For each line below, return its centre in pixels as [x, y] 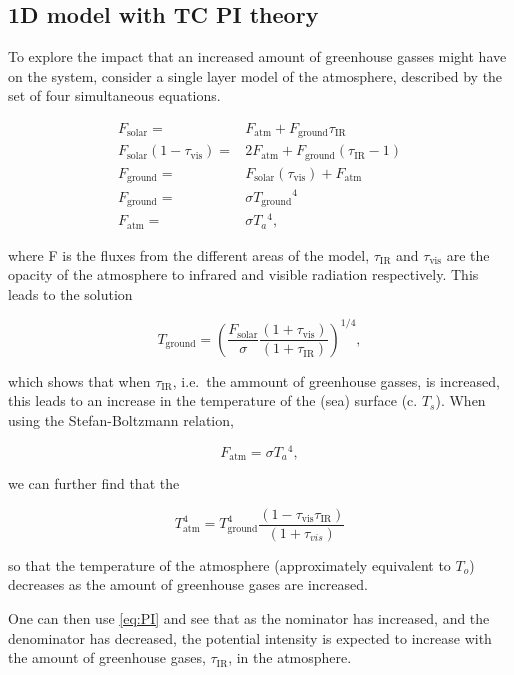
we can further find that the [94, 483]
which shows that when [79, 380]
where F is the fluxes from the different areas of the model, [189, 254]
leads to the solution [70, 293]
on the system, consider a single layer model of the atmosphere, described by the [255, 75]
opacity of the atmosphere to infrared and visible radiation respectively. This [243, 274]
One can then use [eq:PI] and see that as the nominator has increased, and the [249, 618]
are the [468, 254]
